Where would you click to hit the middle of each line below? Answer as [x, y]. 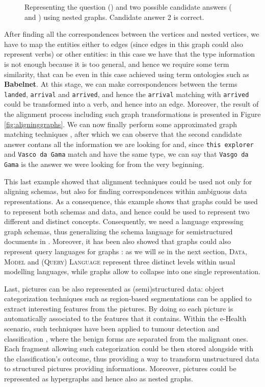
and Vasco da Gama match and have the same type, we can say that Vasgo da [126, 154]
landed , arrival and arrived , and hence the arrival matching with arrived [127, 94]
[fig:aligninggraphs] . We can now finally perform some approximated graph [121, 124]
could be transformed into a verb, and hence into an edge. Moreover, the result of [131, 104]
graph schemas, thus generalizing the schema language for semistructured [118, 231]
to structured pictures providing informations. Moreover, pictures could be [120, 368]
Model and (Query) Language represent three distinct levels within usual [120, 261]
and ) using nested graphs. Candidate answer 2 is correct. [114, 17]
